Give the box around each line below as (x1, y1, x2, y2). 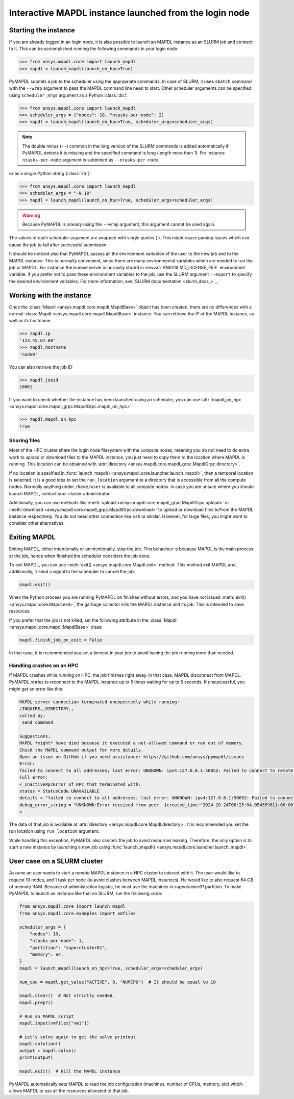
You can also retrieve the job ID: (9, 364, 73, 370)
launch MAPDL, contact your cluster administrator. (9, 490, 111, 496)
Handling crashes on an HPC (9, 662, 78, 669)
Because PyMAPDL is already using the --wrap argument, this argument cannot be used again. (22, 221, 216, 228)
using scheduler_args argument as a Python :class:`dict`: (9, 92, 129, 98)
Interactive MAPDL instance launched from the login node (9, 7, 250, 18)
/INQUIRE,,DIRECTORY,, (19, 706, 74, 712)
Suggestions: (19, 733, 51, 739)
